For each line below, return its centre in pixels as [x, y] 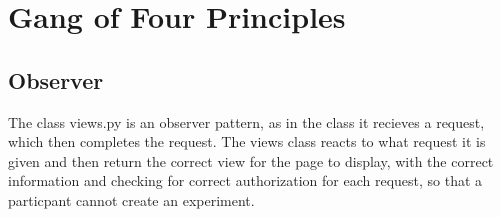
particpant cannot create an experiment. [131, 199]
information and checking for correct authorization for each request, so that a [245, 180]
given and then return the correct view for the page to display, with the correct [251, 160]
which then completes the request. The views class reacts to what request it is [247, 141]
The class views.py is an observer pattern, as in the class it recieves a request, [246, 121]
